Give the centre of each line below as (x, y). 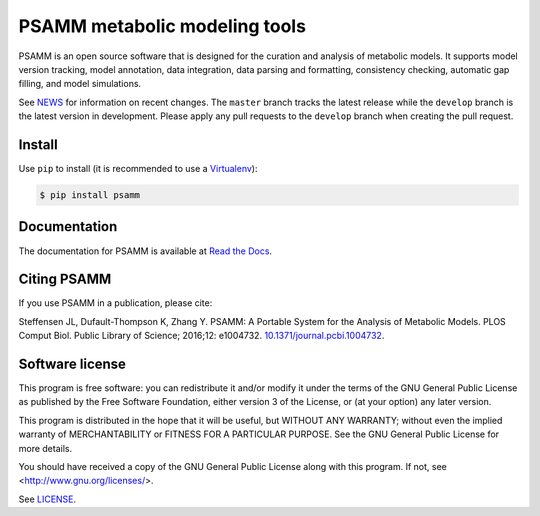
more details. (45, 448)
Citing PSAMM (65, 279)
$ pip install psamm (89, 195)
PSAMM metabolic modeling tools (162, 26)
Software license (72, 364)
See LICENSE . (47, 499)
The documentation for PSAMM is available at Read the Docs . (145, 251)
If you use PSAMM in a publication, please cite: (115, 303)
